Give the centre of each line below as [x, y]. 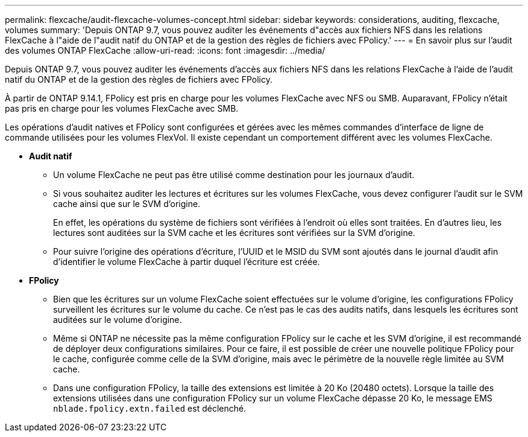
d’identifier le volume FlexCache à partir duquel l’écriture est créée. [187, 262]
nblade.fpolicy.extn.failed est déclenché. [150, 408]
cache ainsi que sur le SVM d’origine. [127, 204]
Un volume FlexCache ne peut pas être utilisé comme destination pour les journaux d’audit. [234, 175]
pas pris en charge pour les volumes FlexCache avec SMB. [122, 108]
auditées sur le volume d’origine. [118, 320]
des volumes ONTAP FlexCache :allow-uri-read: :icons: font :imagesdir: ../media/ [165, 50]
